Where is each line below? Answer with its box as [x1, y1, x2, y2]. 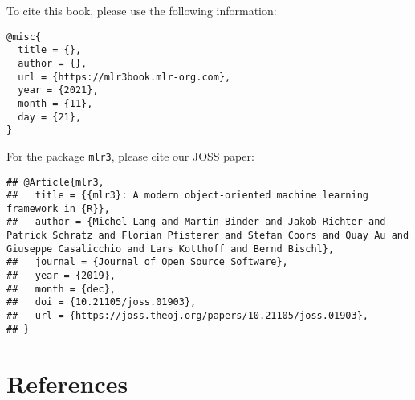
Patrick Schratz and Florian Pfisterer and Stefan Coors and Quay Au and [6, 230, 409, 242]
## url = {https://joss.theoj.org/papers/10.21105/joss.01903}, [6, 310, 369, 322]
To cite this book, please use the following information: [6, 2, 277, 18]
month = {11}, [18, 97, 93, 109]
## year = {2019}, [6, 270, 116, 282]
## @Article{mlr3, [6, 176, 104, 188]
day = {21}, [18, 111, 82, 123]
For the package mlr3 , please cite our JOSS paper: [6, 147, 254, 164]
